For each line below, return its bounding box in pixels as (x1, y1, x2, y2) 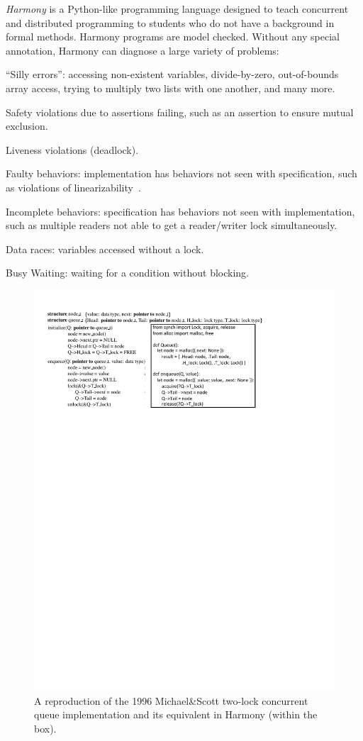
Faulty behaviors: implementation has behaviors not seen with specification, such (6, 166, 357, 181)
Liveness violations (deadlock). (6, 142, 139, 157)
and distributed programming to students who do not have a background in (6, 15, 335, 30)
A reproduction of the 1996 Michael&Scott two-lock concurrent (34, 693, 308, 708)
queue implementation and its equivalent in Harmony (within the (34, 707, 318, 722)
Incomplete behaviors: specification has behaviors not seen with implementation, (6, 204, 355, 218)
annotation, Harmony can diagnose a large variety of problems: (6, 43, 279, 57)
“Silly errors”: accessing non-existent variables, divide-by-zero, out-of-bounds (6, 67, 339, 82)
